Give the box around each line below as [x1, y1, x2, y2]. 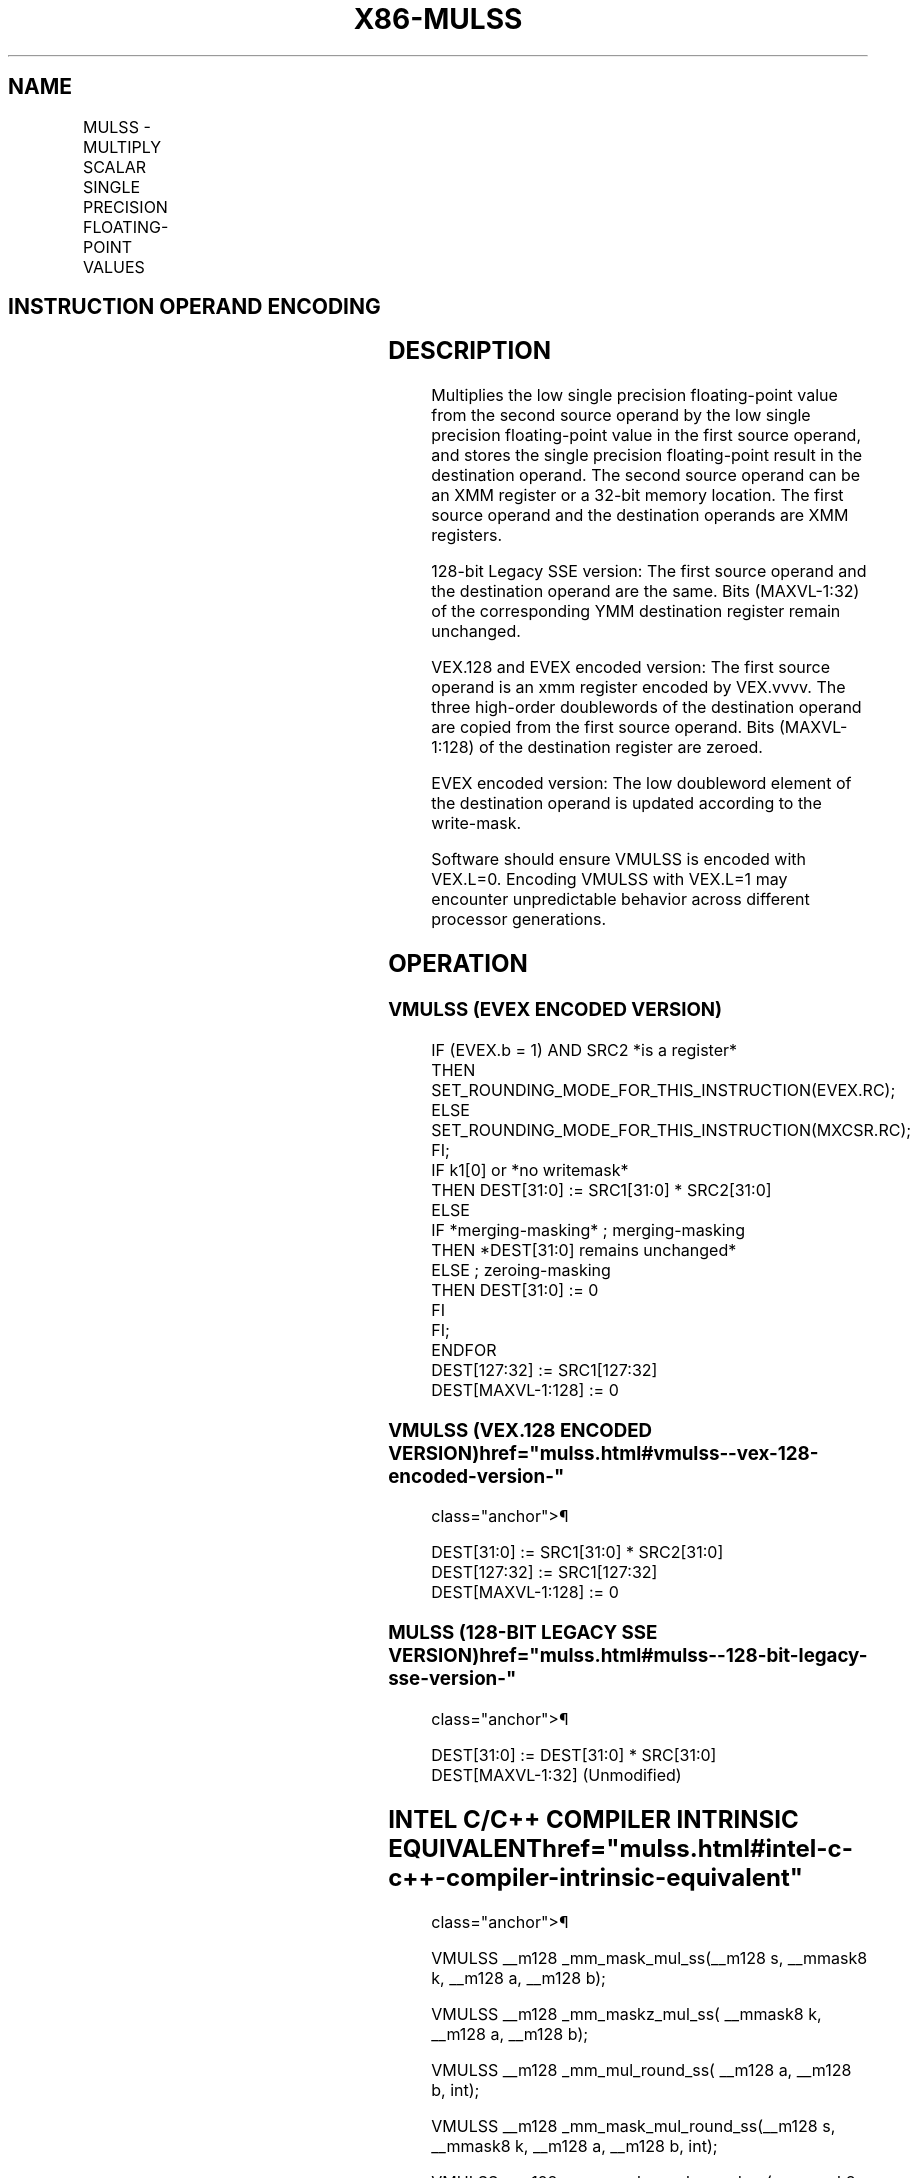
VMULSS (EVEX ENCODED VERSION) [388, 998, 723, 1022]
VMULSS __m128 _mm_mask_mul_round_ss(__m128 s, [431, 2115, 836, 2136]
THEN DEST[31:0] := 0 [431, 1279, 599, 1300]
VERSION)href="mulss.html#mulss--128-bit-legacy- [388, 1644, 868, 1668]
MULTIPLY [82, 136, 162, 157]
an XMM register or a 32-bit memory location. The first [431, 485, 844, 506]
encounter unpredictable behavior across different [431, 889, 810, 910]
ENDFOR [431, 1339, 497, 1360]
